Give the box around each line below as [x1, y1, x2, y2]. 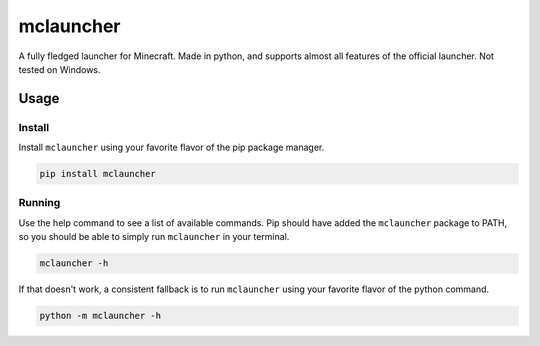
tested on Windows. [18, 63, 101, 75]
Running [18, 196, 61, 210]
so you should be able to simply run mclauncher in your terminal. [18, 231, 290, 243]
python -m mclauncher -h [39, 310, 162, 322]
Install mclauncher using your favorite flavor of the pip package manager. [18, 141, 325, 154]
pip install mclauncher [39, 168, 157, 180]
